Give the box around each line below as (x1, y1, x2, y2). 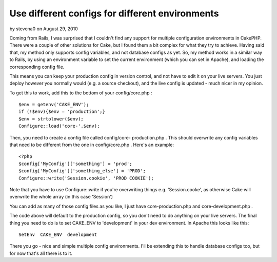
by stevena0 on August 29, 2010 (9, 26, 78, 32)
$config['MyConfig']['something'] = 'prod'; (18, 160, 133, 167)
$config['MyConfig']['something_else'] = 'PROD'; (18, 168, 146, 174)
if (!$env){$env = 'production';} (18, 109, 105, 115)
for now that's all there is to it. (9, 250, 73, 256)
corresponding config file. (9, 64, 65, 70)
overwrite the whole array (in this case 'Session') (9, 194, 113, 200)
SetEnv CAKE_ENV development (18, 231, 97, 237)
